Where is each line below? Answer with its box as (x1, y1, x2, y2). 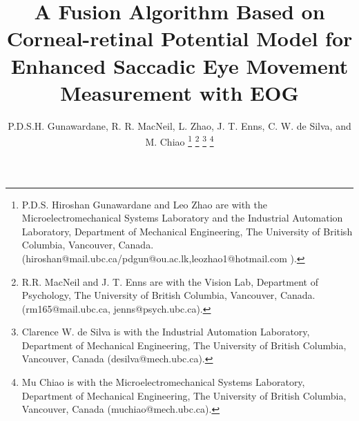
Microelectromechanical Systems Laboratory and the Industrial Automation (21, 210, 343, 225)
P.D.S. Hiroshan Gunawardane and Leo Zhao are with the (21, 197, 267, 211)
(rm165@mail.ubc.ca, (21, 301, 110, 315)
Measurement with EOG (60, 78, 299, 106)
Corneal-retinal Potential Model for (6, 24, 353, 52)
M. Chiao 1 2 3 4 (145, 133, 214, 148)
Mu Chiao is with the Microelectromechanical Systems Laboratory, (21, 375, 305, 389)
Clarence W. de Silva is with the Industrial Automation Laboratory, (21, 324, 310, 339)
